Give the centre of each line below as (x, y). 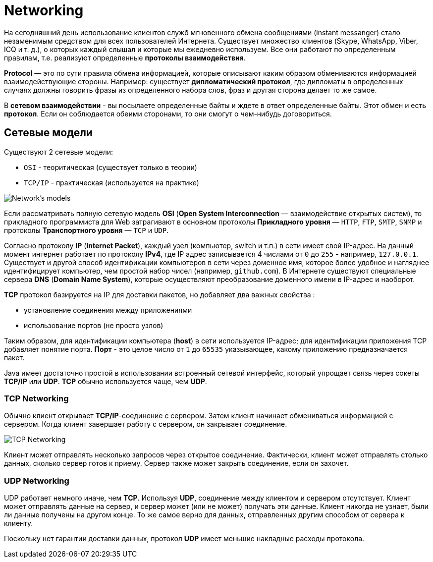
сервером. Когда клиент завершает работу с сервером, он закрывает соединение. (146, 424)
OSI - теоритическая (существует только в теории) (110, 167)
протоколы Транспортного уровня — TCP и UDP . (86, 230)
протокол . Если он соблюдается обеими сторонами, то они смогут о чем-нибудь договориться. (168, 113)
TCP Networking (36, 398)
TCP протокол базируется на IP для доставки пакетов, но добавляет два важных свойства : (160, 294)
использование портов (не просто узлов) (94, 325)
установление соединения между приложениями (108, 310)
